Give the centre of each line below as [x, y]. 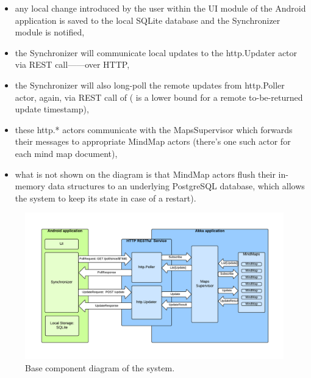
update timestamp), [52, 109]
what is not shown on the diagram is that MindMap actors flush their [145, 174]
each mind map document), [66, 153]
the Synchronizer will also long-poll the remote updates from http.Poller [150, 85]
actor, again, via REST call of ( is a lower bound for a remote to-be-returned [159, 97]
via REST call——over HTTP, [72, 64]
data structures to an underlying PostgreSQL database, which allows [176, 186]
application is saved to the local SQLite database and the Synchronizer [148, 20]
